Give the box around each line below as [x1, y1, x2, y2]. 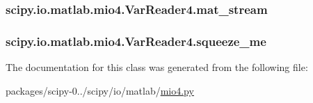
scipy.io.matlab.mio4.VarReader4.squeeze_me [6, 32, 266, 49]
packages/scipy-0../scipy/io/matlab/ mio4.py [6, 83, 194, 97]
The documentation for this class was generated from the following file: [6, 60, 308, 74]
